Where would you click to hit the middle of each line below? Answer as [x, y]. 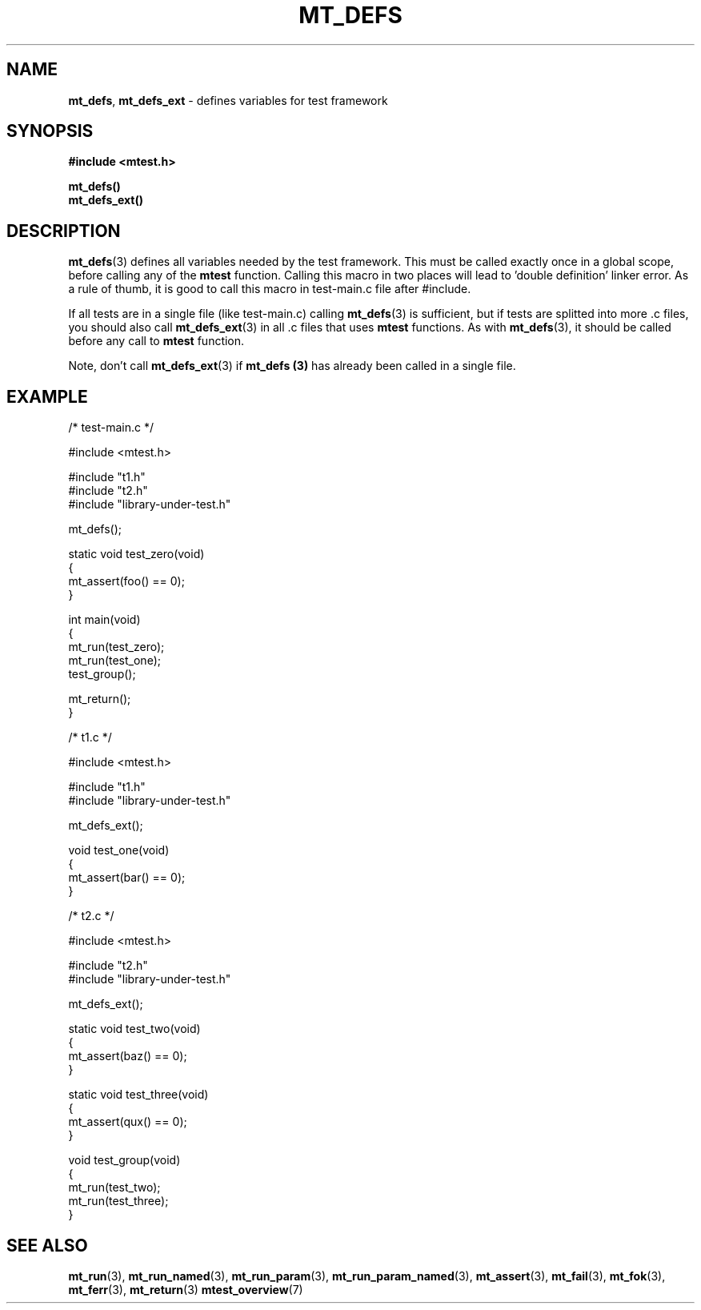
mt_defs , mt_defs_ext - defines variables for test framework [228, 100]
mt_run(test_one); [114, 661]
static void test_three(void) [138, 1095]
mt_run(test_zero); [116, 647]
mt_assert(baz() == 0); [128, 1056]
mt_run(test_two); [114, 1187]
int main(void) [104, 620]
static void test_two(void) [134, 1029]
